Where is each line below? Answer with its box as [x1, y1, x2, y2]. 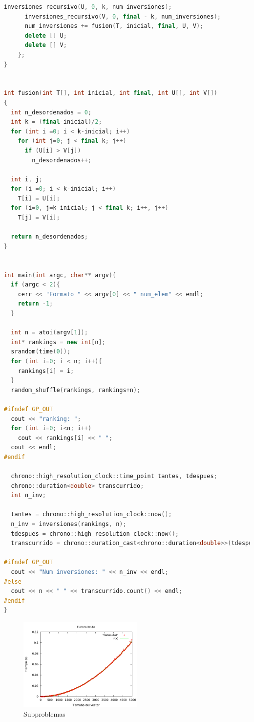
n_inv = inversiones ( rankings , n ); [11, 521, 127, 528]
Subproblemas [23, 709, 65, 719]
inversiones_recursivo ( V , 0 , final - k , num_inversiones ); [24, 13, 221, 20]
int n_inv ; [11, 492, 46, 499]
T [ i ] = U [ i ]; [18, 195, 60, 202]
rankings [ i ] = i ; [18, 367, 74, 374]
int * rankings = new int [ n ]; [11, 338, 106, 346]
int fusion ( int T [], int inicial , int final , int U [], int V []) [4, 89, 217, 97]
